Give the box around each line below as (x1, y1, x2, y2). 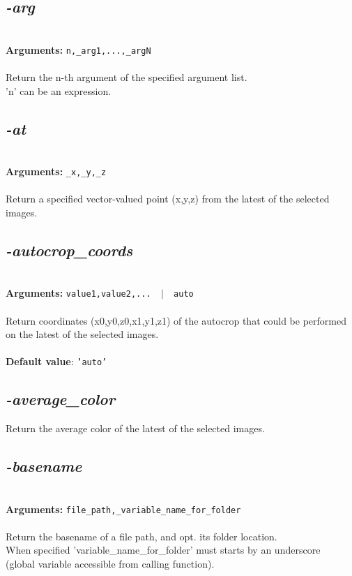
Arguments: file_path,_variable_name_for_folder (6, 501, 241, 516)
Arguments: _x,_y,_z (6, 164, 107, 179)
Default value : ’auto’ (6, 354, 107, 369)
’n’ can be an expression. (6, 83, 112, 98)
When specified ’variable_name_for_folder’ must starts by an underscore (6, 542, 321, 557)
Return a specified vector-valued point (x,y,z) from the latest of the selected (6, 191, 330, 206)
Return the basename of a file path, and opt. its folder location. (6, 529, 277, 543)
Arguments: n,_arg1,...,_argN (6, 42, 151, 57)
